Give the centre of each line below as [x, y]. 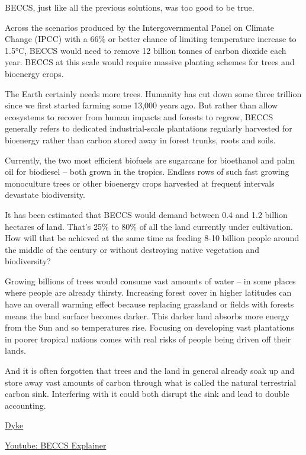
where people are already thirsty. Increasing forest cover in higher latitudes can [148, 292]
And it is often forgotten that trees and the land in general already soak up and [150, 371]
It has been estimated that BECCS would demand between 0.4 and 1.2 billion [146, 214]
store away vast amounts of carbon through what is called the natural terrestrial [151, 382]
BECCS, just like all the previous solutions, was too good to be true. [130, 7]
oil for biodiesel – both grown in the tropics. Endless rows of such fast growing [147, 172]
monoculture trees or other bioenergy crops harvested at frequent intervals [140, 183]
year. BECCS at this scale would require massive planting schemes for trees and [150, 62]
